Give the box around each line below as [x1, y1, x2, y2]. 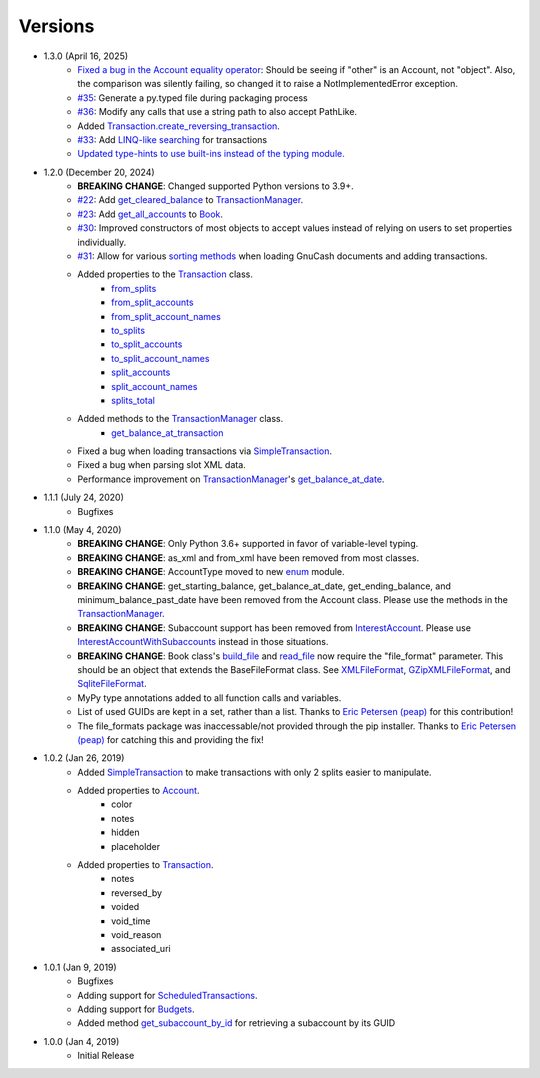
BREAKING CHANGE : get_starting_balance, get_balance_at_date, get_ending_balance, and [77, 580, 452, 592]
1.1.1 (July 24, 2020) [43, 491, 125, 504]
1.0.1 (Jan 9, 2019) [43, 961, 117, 973]
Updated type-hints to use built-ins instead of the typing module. [77, 148, 345, 160]
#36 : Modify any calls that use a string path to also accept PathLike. [77, 106, 358, 118]
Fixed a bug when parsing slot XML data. [77, 459, 247, 471]
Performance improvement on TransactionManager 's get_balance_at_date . [77, 473, 385, 485]
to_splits [111, 324, 145, 336]
